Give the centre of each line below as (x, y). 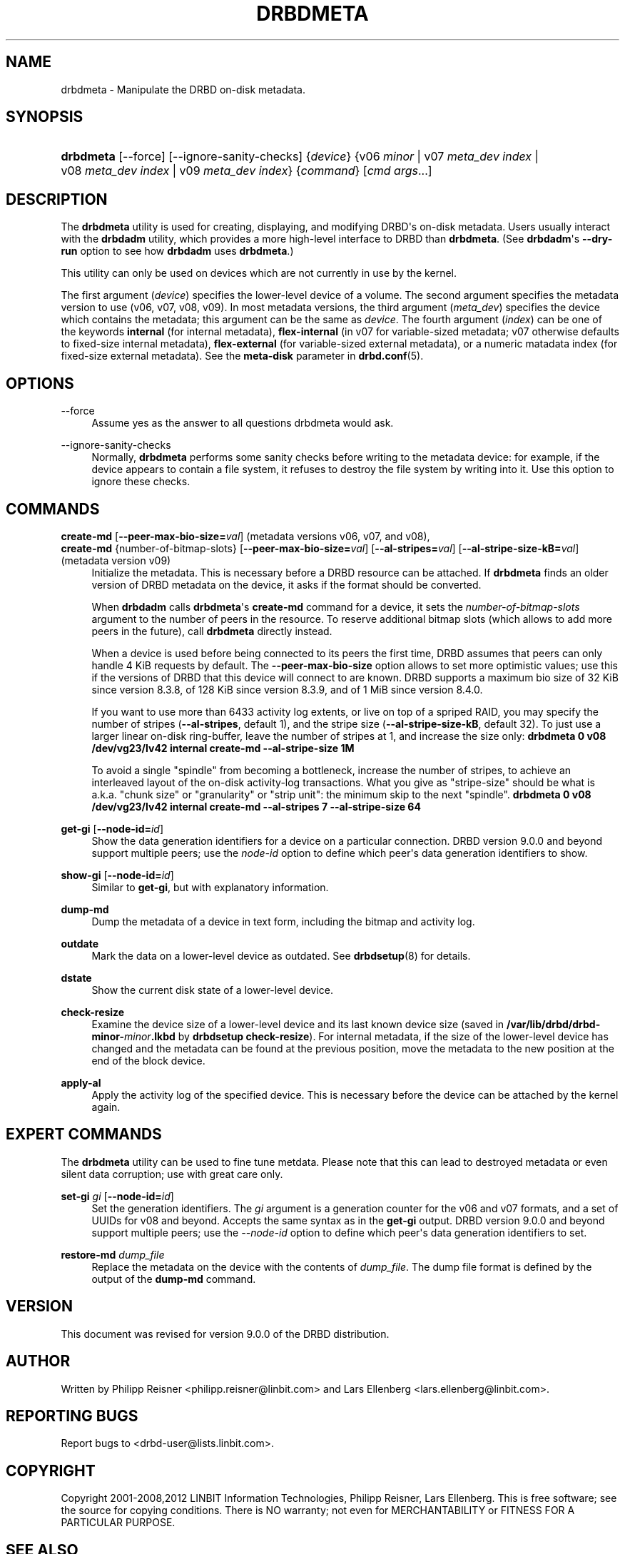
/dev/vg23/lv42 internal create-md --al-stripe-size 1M (223, 748)
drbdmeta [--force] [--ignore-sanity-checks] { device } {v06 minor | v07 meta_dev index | (300, 157)
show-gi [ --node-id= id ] (117, 875)
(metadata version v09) (116, 560)
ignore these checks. (141, 482)
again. (106, 1107)
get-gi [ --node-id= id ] (112, 828)
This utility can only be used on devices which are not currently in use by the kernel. (259, 273)
